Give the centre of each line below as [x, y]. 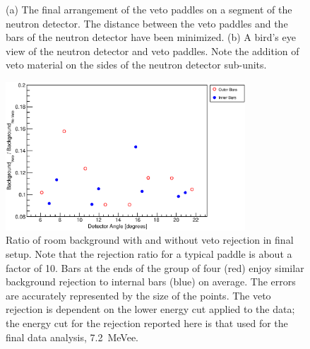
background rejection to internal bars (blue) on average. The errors [151, 282]
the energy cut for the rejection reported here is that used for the [147, 323]
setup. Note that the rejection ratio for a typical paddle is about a [149, 254]
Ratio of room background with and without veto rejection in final [150, 240]
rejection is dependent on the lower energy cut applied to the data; [150, 309]
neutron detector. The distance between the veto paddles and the [147, 23]
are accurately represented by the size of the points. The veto [138, 295]
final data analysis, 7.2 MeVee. [72, 337]
